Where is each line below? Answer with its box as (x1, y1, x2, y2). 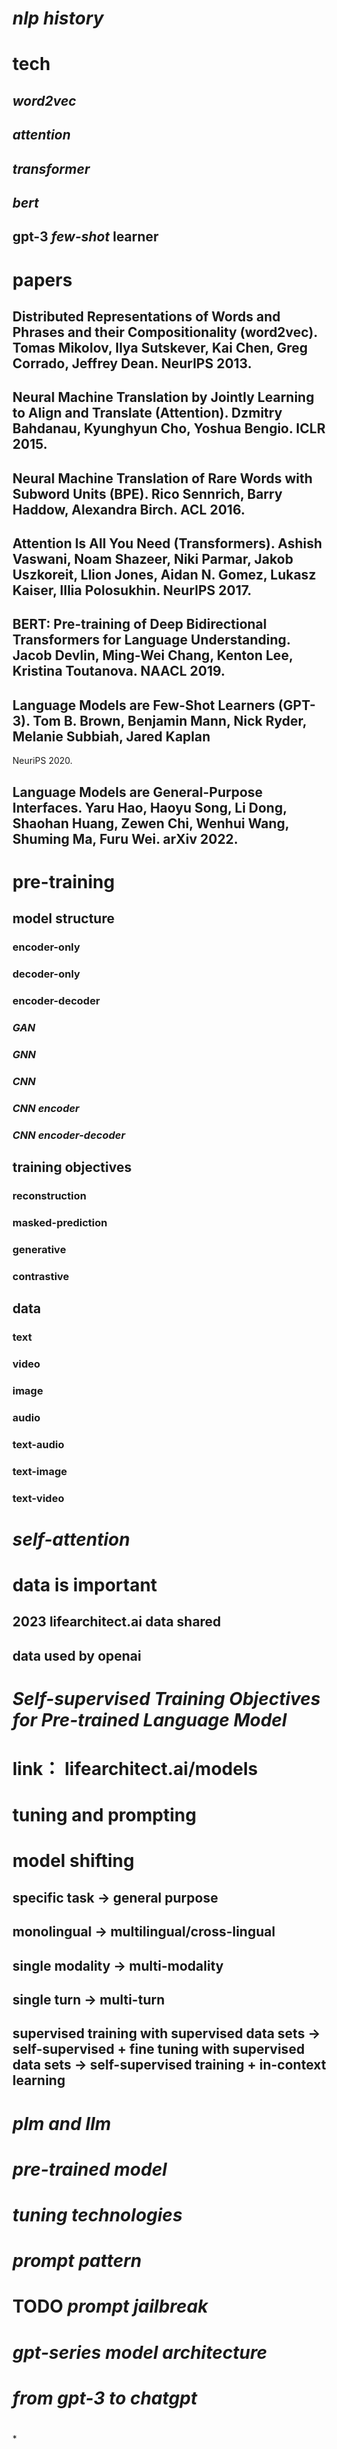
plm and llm (12, 2112, 112, 2135)
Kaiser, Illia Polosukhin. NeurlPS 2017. (12, 582, 252, 599)
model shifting (12, 1850, 135, 1872)
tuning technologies (12, 2203, 183, 2226)
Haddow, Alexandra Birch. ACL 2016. (12, 501, 246, 518)
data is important (12, 1573, 158, 1596)
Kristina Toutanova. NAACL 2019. (12, 663, 226, 680)
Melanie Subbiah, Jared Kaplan (12, 728, 211, 745)
